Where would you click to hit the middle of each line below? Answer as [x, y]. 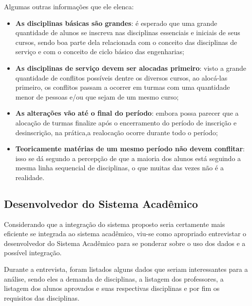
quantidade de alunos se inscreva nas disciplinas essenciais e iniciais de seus [128, 32]
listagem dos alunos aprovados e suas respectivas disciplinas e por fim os [112, 288]
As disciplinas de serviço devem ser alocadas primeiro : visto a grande [131, 68]
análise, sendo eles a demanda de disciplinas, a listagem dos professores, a [114, 278]
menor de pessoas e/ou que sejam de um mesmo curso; [97, 96]
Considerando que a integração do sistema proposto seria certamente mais [115, 224]
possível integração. [33, 253]
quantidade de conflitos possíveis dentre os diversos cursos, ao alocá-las [121, 77]
